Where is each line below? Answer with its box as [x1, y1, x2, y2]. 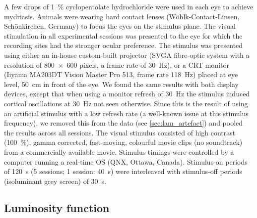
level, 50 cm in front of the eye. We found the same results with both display [4, 79, 239, 89]
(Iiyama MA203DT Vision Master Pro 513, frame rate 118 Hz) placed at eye [4, 69, 238, 80]
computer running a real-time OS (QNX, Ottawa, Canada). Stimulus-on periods [4, 156, 248, 167]
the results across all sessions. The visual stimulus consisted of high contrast [4, 127, 236, 137]
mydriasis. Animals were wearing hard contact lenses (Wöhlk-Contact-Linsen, [4, 11, 240, 21]
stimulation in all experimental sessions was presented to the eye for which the [4, 30, 243, 41]
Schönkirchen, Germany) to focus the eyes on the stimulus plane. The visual [4, 21, 236, 31]
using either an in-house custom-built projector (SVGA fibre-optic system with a [4, 49, 250, 60]
